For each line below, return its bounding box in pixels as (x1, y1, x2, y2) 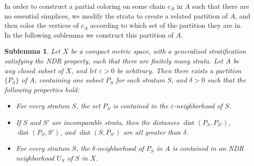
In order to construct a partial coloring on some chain (4, 1, 166, 11)
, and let (71, 65, 97, 75)
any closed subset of (4, 65, 63, 75)
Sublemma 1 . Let (4, 46, 61, 56)
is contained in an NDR (172, 143, 244, 153)
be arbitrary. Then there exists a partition (117, 65, 241, 75)
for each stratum (116, 75, 165, 85)
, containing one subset (34, 75, 104, 85)
